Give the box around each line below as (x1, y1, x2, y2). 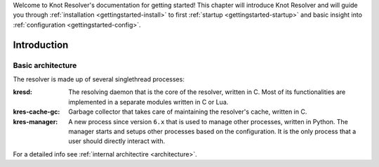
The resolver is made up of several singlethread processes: (13, 74, 185, 83)
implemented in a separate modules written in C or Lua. (68, 98, 229, 106)
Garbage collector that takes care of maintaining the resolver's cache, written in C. (68, 107, 307, 116)
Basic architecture (13, 60, 77, 70)
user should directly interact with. (68, 137, 165, 145)
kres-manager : (13, 117, 58, 126)
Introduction (13, 39, 69, 51)
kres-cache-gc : (13, 107, 60, 116)
